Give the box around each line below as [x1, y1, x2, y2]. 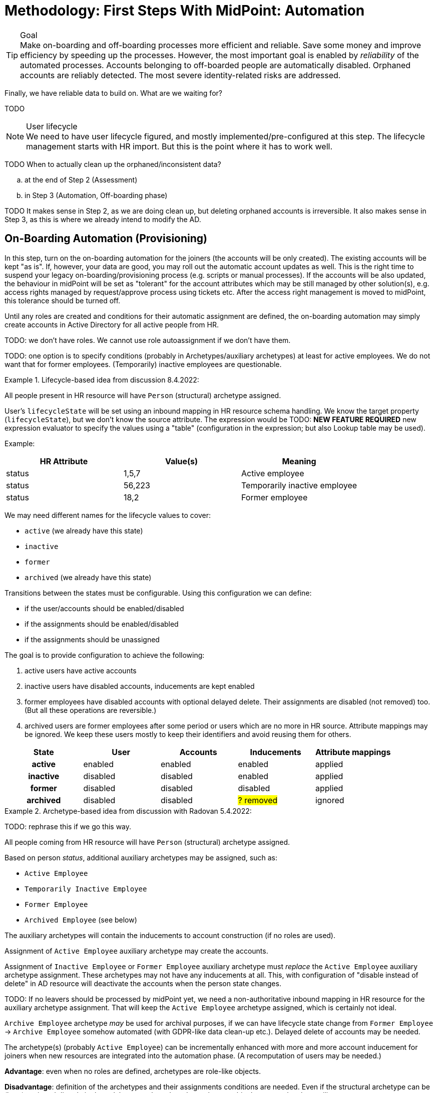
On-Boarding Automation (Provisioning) [5, 232, 208, 245]
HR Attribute [40, 456, 88, 466]
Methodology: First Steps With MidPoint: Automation [5, 2, 365, 19]
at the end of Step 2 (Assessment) [25, 175, 138, 184]
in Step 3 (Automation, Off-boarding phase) [25, 191, 168, 200]
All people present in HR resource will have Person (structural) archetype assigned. [5, 391, 281, 400]
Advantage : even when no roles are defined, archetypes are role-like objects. [5, 1066, 261, 1075]
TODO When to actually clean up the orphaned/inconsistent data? [5, 159, 221, 168]
